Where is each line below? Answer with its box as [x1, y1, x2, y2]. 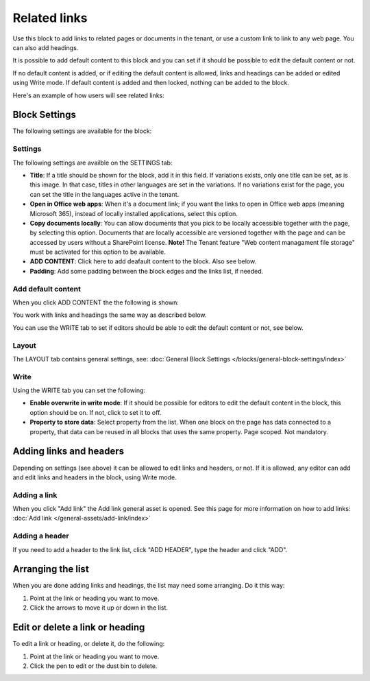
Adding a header [12, 531, 69, 541]
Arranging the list [12, 563, 89, 575]
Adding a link [12, 490, 58, 500]
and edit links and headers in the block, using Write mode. [12, 473, 177, 481]
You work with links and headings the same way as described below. [12, 311, 207, 319]
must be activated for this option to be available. [29, 248, 166, 256]
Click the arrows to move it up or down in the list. [29, 604, 168, 612]
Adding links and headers [12, 446, 125, 457]
